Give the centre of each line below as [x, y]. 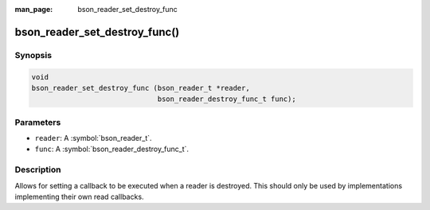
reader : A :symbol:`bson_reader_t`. [93, 138]
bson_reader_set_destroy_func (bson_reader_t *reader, [141, 88]
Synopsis [33, 55]
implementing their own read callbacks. [79, 196]
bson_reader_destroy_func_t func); [227, 99]
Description [38, 169]
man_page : [34, 9]
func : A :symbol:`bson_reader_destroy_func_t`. [112, 149]
